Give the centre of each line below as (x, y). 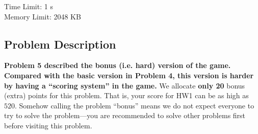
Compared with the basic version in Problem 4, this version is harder (129, 75)
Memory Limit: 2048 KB (43, 16)
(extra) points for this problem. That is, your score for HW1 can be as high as (126, 95)
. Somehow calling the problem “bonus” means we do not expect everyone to (135, 105)
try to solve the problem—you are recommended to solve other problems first (125, 115)
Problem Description (60, 44)
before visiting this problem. (48, 125)
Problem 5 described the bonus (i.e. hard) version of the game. (118, 65)
